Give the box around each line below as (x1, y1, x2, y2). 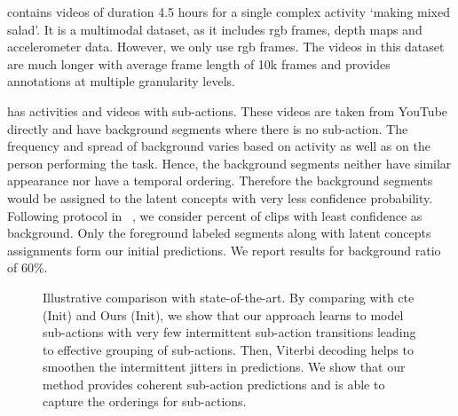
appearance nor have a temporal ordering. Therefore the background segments (7, 171, 433, 190)
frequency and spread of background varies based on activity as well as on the (7, 137, 430, 155)
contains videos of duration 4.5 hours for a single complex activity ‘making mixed (7, 3, 450, 20)
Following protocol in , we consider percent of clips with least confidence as (7, 206, 422, 224)
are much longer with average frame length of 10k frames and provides (7, 54, 391, 73)
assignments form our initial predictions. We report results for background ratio (7, 240, 441, 259)
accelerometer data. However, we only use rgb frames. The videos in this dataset (7, 37, 445, 56)
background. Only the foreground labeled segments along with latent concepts (7, 224, 431, 242)
